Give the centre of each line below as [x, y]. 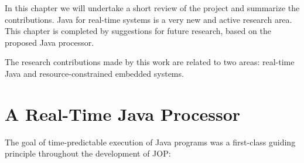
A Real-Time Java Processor [123, 113]
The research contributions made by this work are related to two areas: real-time [150, 62]
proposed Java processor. [49, 42]
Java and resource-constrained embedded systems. [94, 73]
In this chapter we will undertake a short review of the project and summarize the [152, 8]
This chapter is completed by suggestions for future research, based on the [138, 31]
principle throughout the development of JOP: [88, 153]
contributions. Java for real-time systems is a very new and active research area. [148, 19]
